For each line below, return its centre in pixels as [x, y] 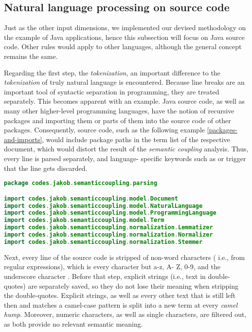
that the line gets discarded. [46, 168]
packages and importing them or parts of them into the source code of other [117, 120]
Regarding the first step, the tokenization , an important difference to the [112, 72]
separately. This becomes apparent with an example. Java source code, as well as [124, 101]
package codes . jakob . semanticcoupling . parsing [81, 183]
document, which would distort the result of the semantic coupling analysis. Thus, [126, 149]
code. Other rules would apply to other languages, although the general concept [123, 46]
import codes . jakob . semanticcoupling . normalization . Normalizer [108, 235]
